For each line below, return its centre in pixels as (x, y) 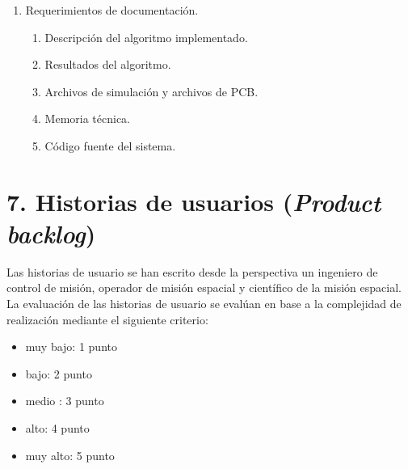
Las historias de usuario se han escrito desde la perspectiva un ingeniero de (192, 271)
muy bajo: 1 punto (71, 346)
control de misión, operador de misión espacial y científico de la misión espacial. (204, 287)
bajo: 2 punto (59, 373)
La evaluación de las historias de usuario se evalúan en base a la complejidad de (204, 304)
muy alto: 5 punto (70, 455)
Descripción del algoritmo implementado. (146, 37)
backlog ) (51, 233)
